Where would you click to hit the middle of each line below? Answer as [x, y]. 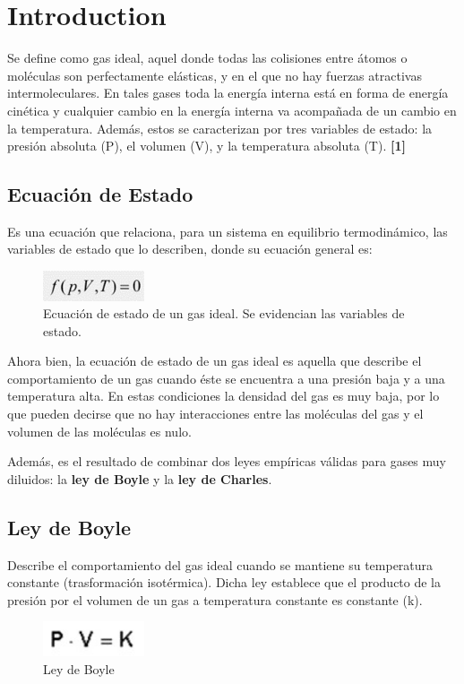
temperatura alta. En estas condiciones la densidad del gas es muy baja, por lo [223, 396]
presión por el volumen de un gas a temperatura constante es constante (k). [215, 599]
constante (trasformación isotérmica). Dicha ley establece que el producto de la [224, 582]
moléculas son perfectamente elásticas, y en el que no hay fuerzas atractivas [215, 75]
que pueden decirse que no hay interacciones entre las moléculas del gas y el [215, 414]
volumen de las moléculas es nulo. [99, 431]
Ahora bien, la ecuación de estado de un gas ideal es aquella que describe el [215, 361]
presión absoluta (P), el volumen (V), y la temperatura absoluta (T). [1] [206, 146]
